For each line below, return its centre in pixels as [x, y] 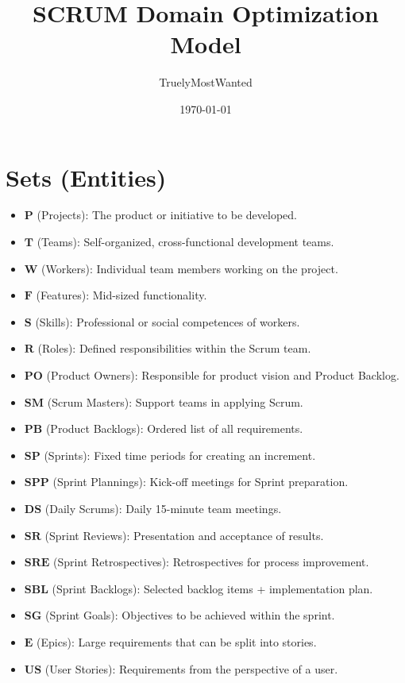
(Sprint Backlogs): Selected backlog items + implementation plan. [212, 588]
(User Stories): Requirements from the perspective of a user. [191, 668]
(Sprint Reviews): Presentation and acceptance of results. [184, 535]
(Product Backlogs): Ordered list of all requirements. [174, 428]
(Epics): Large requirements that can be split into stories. [177, 641]
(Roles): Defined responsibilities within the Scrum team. [174, 348]
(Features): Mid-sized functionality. [121, 295]
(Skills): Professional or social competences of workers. [168, 321]
